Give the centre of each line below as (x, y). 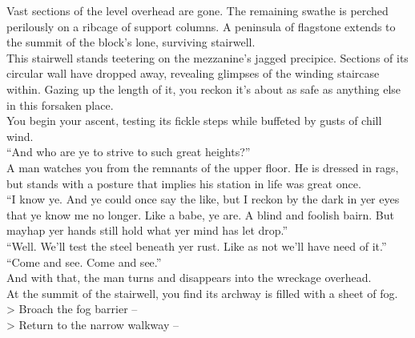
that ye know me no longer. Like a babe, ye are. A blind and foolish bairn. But (200, 214)
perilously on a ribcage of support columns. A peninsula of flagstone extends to (201, 26)
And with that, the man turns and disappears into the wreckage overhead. (189, 278)
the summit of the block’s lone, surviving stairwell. (131, 42)
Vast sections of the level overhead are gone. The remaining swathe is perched (197, 10)
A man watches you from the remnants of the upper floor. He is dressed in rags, (203, 167)
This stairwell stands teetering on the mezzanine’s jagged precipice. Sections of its (207, 57)
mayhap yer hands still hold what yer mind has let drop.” (147, 230)
